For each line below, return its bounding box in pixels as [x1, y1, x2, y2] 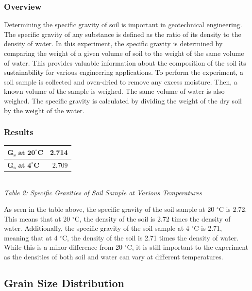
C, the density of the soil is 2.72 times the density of [74, 213, 231, 223]
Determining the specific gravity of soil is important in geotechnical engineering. [4, 19, 242, 30]
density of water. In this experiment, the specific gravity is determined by [4, 38, 223, 49]
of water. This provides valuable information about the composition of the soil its [4, 57, 246, 68]
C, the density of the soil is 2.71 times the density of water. [62, 232, 239, 242]
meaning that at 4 [4, 232, 58, 242]
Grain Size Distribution [4, 275, 125, 290]
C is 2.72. [218, 204, 247, 214]
